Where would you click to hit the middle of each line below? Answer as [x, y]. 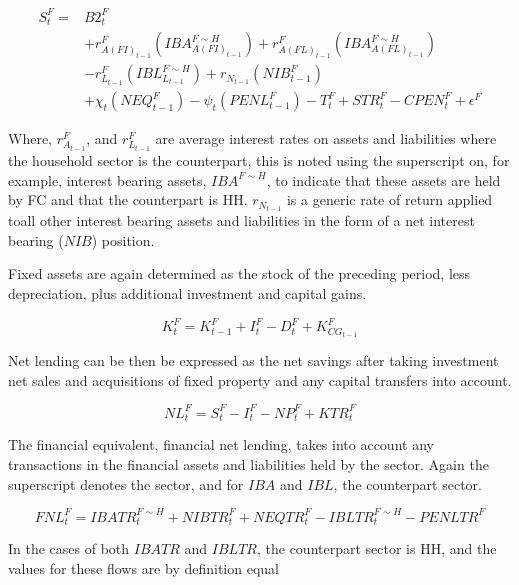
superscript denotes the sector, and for [126, 483]
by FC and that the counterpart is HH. [128, 199]
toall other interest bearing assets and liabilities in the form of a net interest [241, 220]
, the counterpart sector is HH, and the [376, 548]
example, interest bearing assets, [107, 179]
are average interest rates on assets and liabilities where [326, 138]
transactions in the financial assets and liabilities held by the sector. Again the [248, 463]
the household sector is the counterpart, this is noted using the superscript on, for [259, 159]
